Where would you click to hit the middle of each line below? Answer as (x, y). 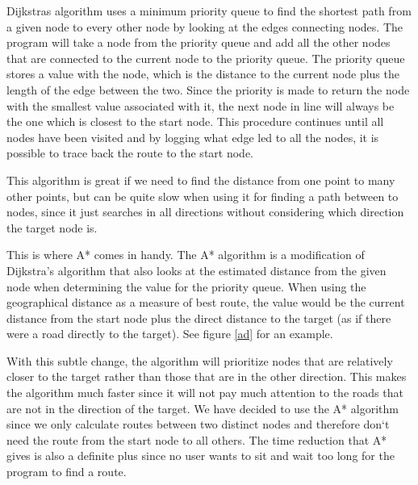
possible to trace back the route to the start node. (130, 153)
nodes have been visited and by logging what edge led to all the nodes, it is (193, 137)
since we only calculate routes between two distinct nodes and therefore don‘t (198, 424)
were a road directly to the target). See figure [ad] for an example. (170, 334)
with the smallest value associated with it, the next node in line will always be (201, 105)
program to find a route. (67, 472)
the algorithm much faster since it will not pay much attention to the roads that (205, 393)
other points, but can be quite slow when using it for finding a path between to (203, 196)
